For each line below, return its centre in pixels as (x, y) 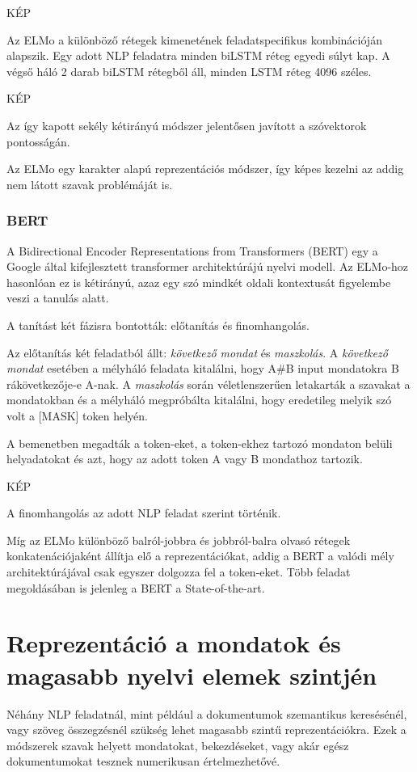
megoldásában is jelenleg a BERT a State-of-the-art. (136, 587)
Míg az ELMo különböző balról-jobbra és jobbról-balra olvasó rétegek (179, 540)
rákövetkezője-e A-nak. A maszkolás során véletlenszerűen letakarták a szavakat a (208, 384)
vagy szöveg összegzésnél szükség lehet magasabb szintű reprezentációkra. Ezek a (206, 730)
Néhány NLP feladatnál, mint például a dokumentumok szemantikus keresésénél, (207, 713)
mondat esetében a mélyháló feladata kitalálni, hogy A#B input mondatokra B (203, 368)
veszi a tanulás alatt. (58, 298)
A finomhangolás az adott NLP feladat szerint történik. (144, 513)
